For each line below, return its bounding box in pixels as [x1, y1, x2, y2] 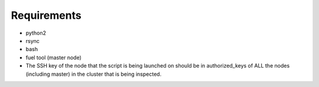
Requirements [11, 9, 82, 22]
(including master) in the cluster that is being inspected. [25, 71, 162, 78]
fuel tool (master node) [25, 53, 82, 61]
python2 [25, 29, 47, 36]
